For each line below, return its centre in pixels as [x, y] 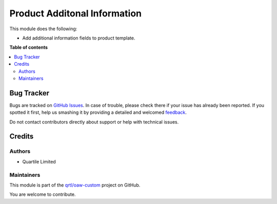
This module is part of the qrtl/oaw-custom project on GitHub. [75, 185]
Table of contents [29, 47]
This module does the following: [43, 29]
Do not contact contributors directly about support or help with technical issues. [94, 122]
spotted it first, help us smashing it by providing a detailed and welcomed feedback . [98, 112]
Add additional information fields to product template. [79, 38]
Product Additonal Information [76, 13]
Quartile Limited [39, 161]
